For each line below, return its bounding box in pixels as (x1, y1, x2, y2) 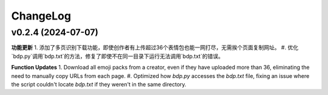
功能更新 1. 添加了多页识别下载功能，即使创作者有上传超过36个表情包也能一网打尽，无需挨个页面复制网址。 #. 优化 (11, 44, 299, 51)
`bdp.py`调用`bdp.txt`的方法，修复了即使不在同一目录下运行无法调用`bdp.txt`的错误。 (11, 52, 224, 60)
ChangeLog (11, 9, 71, 23)
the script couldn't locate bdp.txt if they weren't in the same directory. (11, 80, 186, 88)
